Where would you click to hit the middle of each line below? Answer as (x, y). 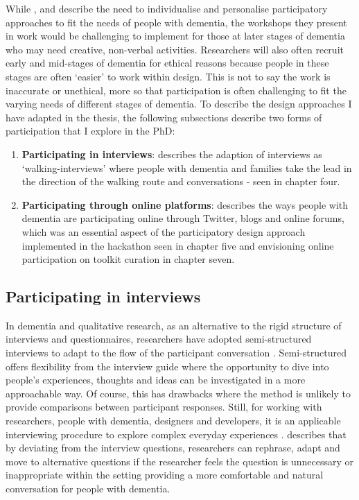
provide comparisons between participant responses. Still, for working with (164, 407)
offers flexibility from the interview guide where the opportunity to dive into (167, 366)
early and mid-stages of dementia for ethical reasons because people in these (167, 63)
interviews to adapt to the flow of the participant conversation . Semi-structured (176, 353)
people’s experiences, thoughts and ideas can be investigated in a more (156, 380)
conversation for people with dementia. (88, 489)
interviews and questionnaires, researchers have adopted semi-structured (159, 339)
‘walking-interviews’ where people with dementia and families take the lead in (187, 167)
